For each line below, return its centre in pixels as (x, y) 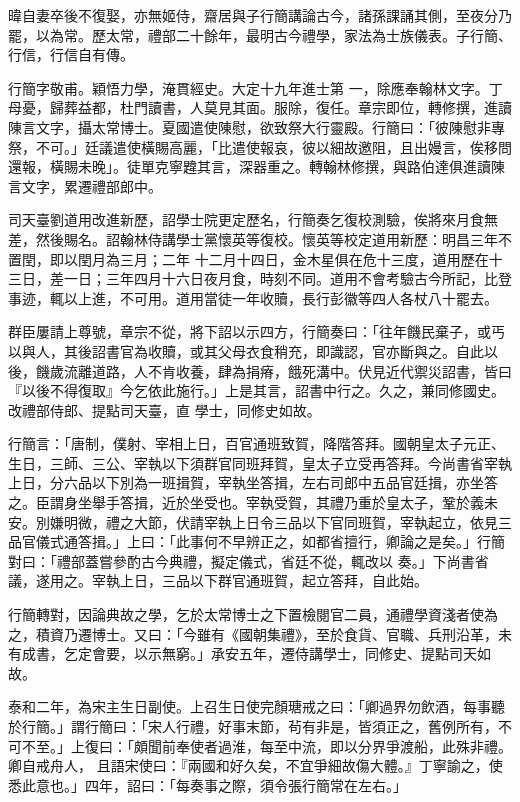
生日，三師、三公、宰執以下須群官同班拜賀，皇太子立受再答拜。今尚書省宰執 (260, 462)
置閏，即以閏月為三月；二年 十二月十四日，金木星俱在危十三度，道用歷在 (248, 258)
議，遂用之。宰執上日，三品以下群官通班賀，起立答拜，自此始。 (218, 580)
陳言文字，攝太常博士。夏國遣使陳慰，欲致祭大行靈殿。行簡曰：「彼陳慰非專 (256, 126)
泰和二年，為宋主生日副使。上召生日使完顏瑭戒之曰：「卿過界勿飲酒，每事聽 (256, 706)
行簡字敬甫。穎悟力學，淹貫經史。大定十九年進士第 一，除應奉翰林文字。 (248, 87)
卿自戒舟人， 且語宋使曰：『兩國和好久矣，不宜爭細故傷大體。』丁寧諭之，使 (255, 765)
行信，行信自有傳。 (71, 54)
